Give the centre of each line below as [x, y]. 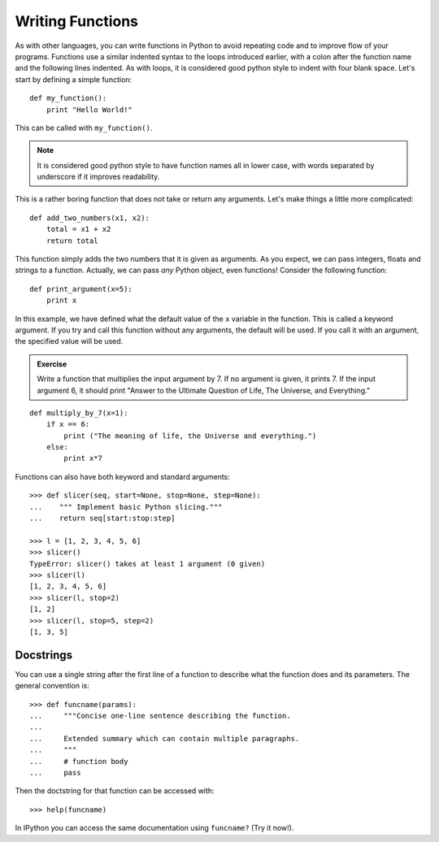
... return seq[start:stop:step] [102, 519]
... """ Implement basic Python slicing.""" [126, 507]
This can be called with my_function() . [84, 128]
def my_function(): [68, 98]
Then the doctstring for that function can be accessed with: [115, 791]
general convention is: [52, 686]
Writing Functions [76, 21]
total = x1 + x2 [78, 229]
